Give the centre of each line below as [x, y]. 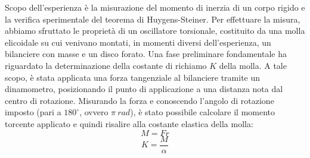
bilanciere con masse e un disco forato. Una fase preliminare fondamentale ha [146, 54]
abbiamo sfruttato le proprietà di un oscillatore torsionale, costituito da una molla [155, 31]
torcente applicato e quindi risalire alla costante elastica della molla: [129, 123]
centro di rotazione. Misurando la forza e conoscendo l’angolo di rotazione [139, 100]
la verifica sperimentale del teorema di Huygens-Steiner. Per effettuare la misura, [153, 19]
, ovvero [94, 112]
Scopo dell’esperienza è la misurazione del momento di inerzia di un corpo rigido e [155, 7]
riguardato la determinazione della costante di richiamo [106, 65]
